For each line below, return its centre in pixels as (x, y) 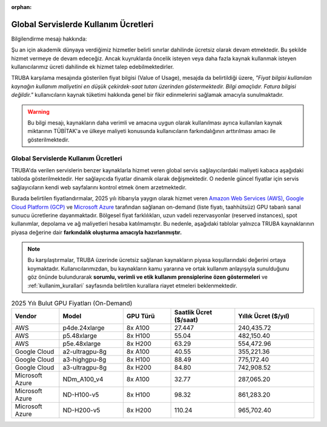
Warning (38, 111)
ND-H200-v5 (81, 410)
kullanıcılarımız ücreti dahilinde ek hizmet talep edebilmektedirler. (93, 67)
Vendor (26, 316)
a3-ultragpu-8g (85, 368)
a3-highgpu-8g (84, 360)
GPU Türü (140, 316)
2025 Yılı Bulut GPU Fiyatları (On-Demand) (72, 304)
